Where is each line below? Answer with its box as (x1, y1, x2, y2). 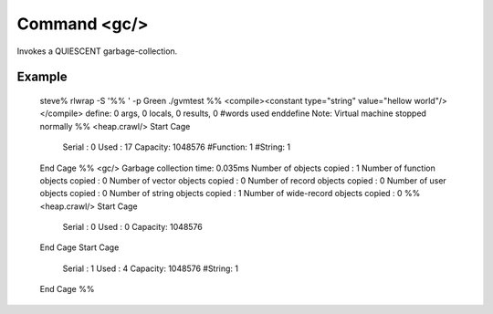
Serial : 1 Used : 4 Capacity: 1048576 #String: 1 (62, 263, 239, 274)
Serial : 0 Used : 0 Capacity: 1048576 (62, 222, 203, 233)
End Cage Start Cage (39, 242, 120, 253)
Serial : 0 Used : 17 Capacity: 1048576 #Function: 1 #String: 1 (62, 141, 291, 152)
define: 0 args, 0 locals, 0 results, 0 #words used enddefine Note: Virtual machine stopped (85, 108, 426, 119)
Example (16, 69, 68, 85)
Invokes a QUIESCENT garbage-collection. (16, 46, 178, 57)
